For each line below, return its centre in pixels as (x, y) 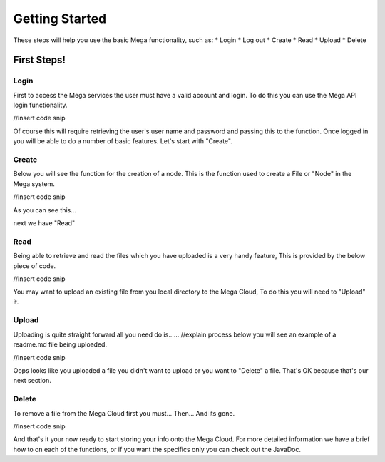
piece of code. (35, 266)
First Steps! (39, 60)
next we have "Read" (44, 223)
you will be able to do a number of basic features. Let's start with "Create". (123, 141)
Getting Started (60, 19)
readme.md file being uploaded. (60, 344)
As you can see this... (45, 210)
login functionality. (40, 105)
